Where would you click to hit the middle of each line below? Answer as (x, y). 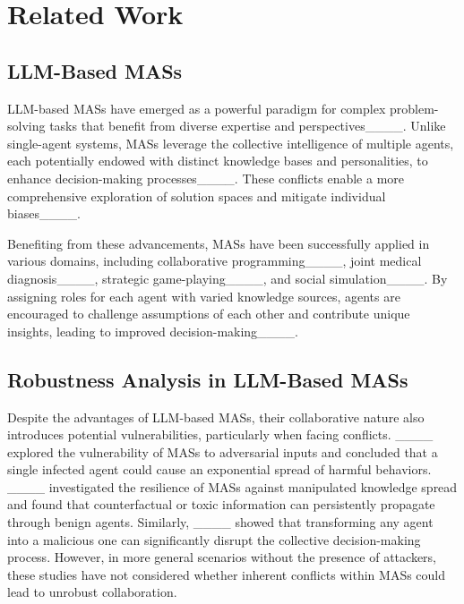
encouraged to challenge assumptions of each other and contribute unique (209, 314)
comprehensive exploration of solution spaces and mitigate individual (197, 196)
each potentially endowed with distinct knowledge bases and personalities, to (218, 161)
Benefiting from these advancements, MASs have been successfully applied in (219, 243)
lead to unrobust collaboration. (92, 592)
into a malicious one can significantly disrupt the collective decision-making (214, 539)
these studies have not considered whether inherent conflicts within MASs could (227, 574)
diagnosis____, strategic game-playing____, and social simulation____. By (228, 278)
